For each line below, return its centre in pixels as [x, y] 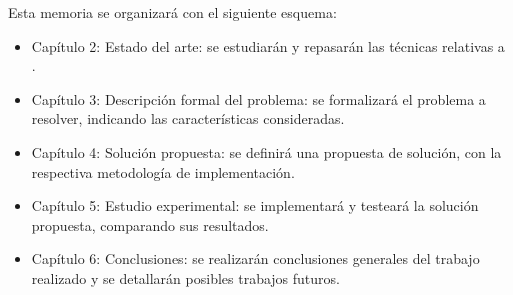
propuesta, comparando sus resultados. [150, 224]
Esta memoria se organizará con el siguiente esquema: [172, 12]
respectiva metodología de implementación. [163, 171]
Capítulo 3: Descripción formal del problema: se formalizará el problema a [258, 98]
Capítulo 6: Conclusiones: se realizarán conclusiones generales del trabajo [255, 258]
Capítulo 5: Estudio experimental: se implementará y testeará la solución [255, 205]
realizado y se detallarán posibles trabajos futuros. [185, 277]
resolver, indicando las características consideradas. [188, 118]
